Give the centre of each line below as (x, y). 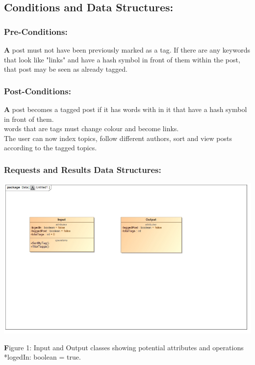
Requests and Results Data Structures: (83, 169)
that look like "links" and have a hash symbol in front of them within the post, (122, 59)
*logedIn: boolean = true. (42, 357)
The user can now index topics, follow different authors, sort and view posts (118, 138)
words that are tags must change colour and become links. (91, 128)
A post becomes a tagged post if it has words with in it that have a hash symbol (126, 109)
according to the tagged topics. (51, 148)
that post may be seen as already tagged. (66, 69)
